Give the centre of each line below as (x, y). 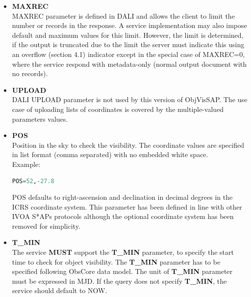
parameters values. (40, 119)
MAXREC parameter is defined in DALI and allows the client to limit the (123, 15)
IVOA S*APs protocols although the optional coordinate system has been (123, 216)
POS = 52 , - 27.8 (33, 181)
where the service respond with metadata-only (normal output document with (129, 64)
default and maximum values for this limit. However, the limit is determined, (128, 35)
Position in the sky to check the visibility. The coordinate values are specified (128, 145)
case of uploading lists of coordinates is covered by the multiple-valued (118, 109)
